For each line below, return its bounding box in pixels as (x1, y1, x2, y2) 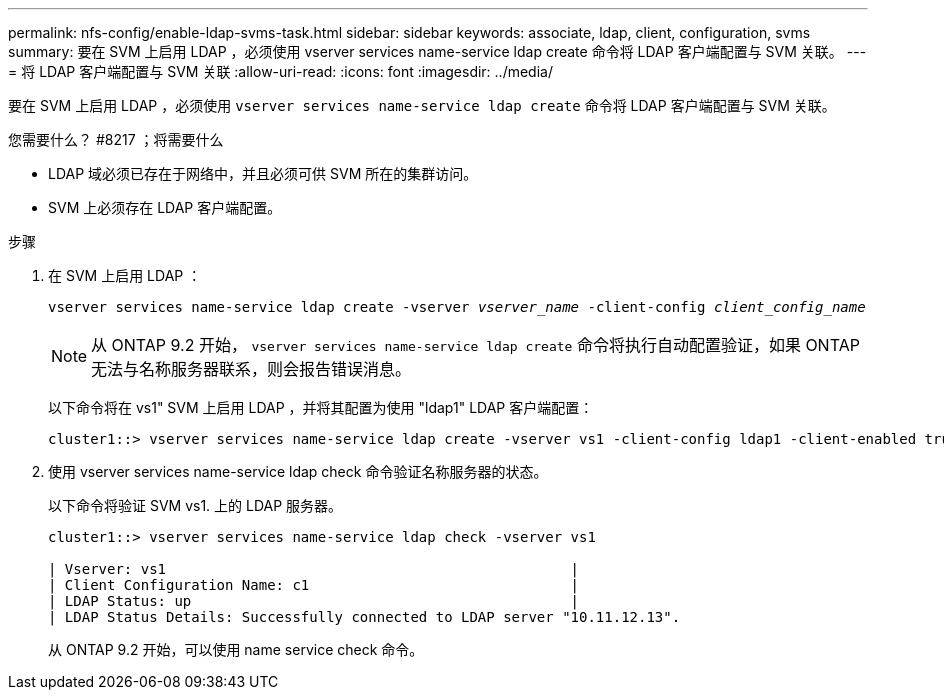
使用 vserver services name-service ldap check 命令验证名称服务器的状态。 (48, 463, 548, 480)
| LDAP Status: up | (48, 593, 580, 609)
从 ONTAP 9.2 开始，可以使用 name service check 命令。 (48, 641, 424, 658)
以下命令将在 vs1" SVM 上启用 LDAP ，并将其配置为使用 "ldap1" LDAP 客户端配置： (48, 399, 594, 416)
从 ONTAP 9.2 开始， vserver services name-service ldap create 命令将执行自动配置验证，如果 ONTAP (91, 335, 860, 355)
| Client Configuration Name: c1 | (48, 577, 580, 593)
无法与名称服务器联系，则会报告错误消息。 (91, 359, 412, 379)
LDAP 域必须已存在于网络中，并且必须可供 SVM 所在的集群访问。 (48, 165, 478, 182)
